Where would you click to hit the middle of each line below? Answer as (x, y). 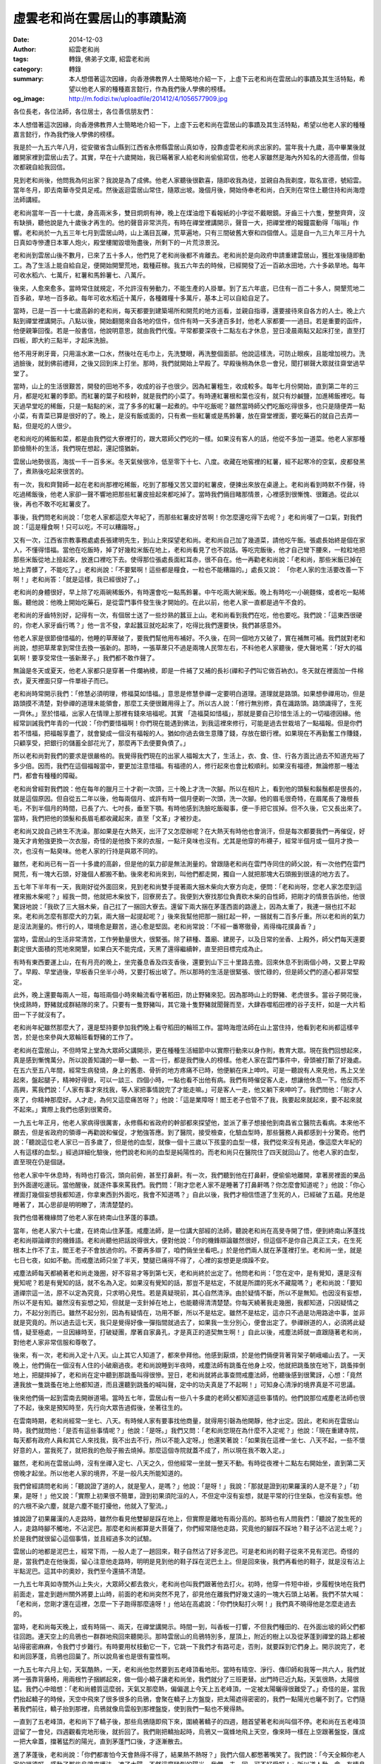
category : (28, 69)
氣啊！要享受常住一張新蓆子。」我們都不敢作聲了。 (86, 658)
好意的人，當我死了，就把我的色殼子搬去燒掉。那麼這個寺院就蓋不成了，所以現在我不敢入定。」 (151, 1450)
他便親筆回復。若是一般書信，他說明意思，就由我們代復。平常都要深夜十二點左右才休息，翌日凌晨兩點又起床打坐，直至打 (189, 331)
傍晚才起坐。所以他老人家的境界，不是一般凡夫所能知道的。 (99, 1473)
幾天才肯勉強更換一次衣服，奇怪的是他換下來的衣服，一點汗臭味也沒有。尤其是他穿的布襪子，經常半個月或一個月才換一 (186, 841)
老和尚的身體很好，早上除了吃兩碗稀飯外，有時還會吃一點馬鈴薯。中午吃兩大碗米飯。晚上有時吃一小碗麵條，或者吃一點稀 (189, 592)
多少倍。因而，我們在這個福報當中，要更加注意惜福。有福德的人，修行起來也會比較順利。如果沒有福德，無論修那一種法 (186, 766)
